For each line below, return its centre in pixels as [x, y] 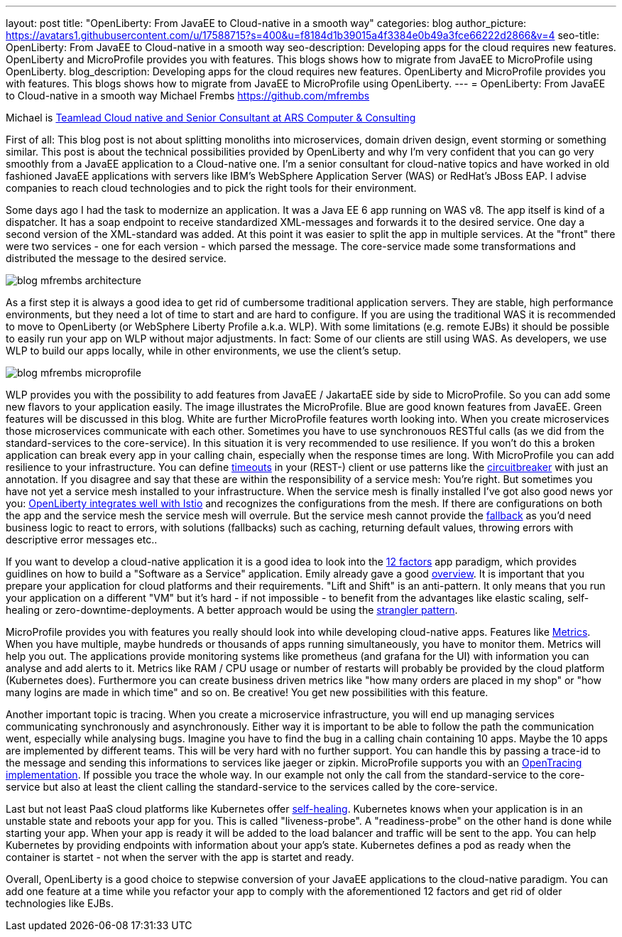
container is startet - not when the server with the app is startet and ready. [180, 857]
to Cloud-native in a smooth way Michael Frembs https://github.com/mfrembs [188, 96]
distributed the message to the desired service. [116, 258]
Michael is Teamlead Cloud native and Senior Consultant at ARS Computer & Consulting [211, 118]
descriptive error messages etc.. [82, 540]
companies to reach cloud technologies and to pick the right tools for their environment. [211, 188]
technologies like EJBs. [60, 903]
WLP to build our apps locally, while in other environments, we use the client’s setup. [203, 351]
